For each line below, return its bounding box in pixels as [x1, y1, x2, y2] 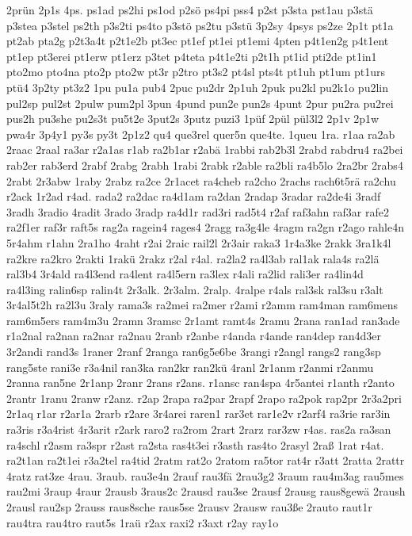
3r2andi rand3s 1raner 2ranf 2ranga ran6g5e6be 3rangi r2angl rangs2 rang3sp [6, 343, 381, 360]
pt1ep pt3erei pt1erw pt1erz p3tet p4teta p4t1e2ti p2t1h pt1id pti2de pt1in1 [6, 48, 377, 64]
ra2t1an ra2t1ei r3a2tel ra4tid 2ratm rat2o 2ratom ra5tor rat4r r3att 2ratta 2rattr [6, 452, 405, 469]
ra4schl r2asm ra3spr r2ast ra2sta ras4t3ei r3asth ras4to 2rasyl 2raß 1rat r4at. [6, 436, 384, 453]
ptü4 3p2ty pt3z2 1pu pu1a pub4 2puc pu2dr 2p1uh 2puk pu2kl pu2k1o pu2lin [6, 78, 389, 95]
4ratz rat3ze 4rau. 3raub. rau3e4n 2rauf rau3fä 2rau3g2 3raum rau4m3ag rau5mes [6, 467, 404, 484]
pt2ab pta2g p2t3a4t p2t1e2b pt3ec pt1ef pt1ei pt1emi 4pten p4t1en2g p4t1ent [6, 33, 389, 49]
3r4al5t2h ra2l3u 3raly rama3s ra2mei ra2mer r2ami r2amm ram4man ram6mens [6, 297, 399, 313]
